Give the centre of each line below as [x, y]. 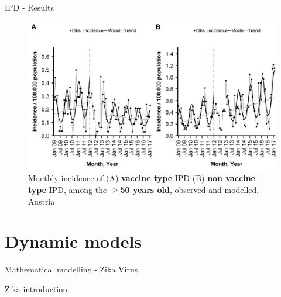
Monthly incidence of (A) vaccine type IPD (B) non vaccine [142, 178]
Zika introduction [36, 289]
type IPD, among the [68, 190]
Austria [42, 201]
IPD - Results [29, 7]
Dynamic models [73, 241]
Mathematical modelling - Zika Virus [71, 269]
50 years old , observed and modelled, [190, 190]
